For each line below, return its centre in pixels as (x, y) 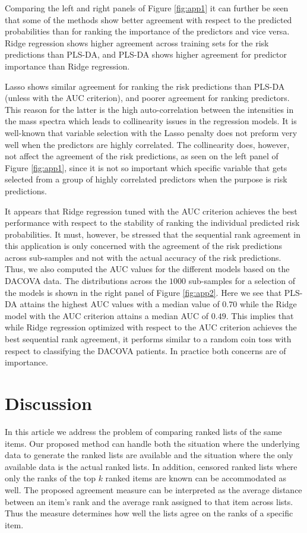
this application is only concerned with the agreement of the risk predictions (144, 246)
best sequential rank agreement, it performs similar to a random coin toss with (148, 339)
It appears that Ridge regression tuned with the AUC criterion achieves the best (151, 211)
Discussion (48, 403)
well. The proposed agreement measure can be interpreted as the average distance (153, 489)
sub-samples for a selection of (242, 281)
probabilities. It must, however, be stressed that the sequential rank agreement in (153, 234)
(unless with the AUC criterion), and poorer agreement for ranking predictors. (147, 98)
